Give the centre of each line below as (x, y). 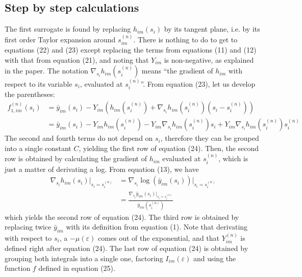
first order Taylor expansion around (60, 39)
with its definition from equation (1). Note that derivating (157, 227)
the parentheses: (30, 94)
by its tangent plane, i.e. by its (212, 29)
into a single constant (38, 148)
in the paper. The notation (46, 71)
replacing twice (28, 227)
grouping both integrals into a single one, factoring (84, 258)
